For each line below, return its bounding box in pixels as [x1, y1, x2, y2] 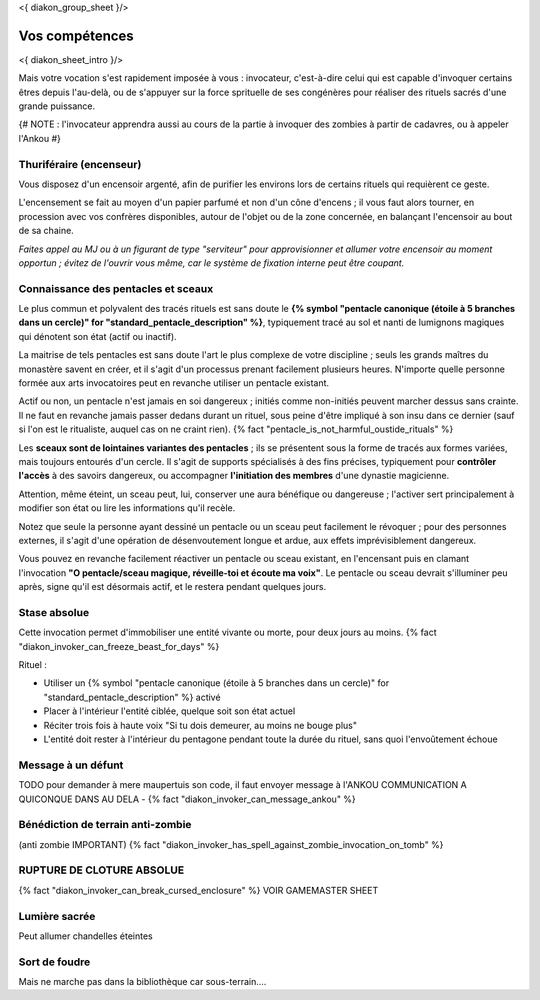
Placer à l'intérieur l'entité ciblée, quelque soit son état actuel [43, 705, 296, 717]
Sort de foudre [18, 955, 91, 969]
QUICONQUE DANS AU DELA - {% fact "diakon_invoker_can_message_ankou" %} [18, 793, 357, 805]
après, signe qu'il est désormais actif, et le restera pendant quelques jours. [18, 581, 327, 593]
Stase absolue [18, 605, 90, 619]
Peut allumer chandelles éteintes [18, 930, 154, 942]
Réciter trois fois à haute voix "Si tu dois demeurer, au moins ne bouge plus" [43, 719, 357, 731]
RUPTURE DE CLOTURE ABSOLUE [18, 863, 185, 877]
